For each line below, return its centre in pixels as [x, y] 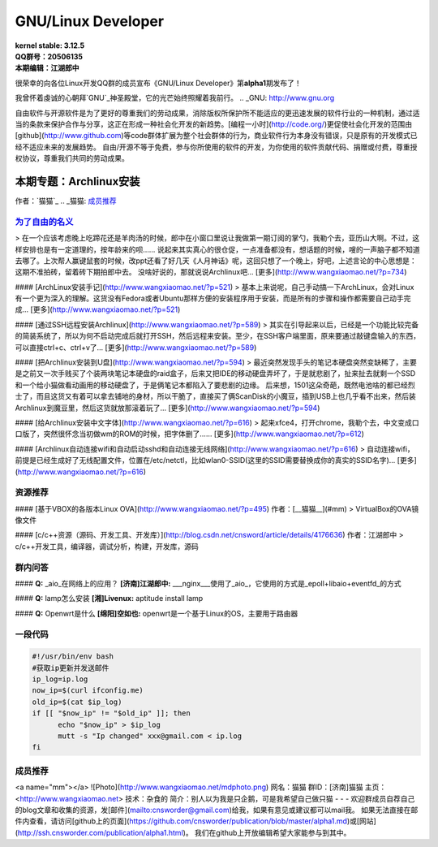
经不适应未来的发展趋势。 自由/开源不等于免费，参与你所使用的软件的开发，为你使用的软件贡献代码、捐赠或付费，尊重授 [216, 147]
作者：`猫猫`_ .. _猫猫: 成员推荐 [66, 201]
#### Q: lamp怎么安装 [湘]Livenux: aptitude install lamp [109, 599]
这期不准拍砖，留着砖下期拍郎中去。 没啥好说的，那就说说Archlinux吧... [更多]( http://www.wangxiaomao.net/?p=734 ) [211, 272]
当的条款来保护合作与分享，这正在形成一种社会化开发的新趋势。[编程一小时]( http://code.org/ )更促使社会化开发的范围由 [214, 124]
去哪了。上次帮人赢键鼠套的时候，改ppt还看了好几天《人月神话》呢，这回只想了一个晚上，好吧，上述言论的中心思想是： [216, 261]
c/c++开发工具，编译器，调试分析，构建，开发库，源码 [107, 546]
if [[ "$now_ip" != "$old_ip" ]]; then [111, 713]
